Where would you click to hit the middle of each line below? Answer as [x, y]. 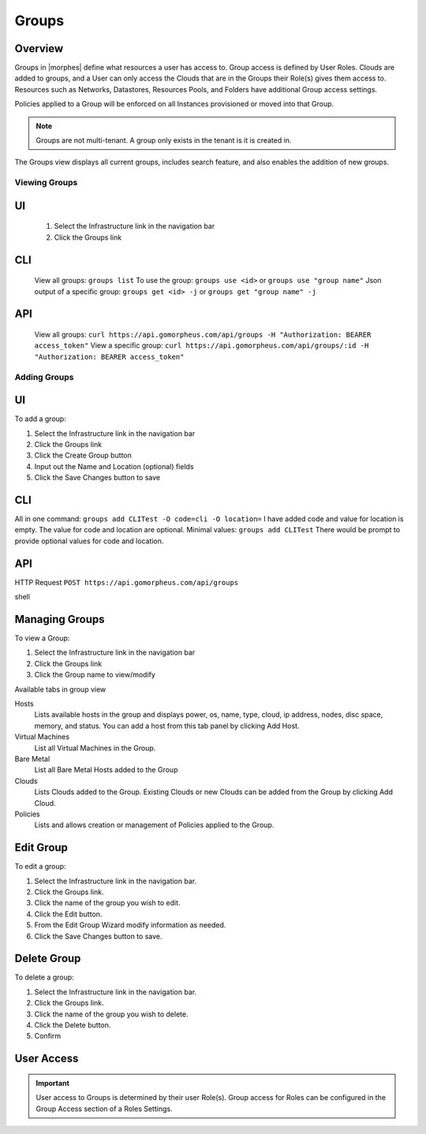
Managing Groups [60, 619]
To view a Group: [42, 638]
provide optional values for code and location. [89, 541]
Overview [39, 48]
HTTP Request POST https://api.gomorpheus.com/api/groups [127, 582]
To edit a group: [40, 867]
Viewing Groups [46, 183]
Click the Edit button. [68, 914]
